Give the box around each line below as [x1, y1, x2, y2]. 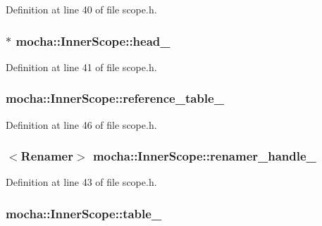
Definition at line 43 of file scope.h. [6, 175, 157, 189]
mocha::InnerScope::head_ [16, 32, 171, 49]
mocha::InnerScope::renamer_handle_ [92, 147, 316, 165]
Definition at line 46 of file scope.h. [6, 117, 157, 132]
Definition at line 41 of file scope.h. [6, 59, 157, 74]
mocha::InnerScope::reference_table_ [6, 89, 224, 107]
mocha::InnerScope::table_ [6, 204, 162, 222]
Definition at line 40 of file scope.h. [6, 2, 157, 16]
